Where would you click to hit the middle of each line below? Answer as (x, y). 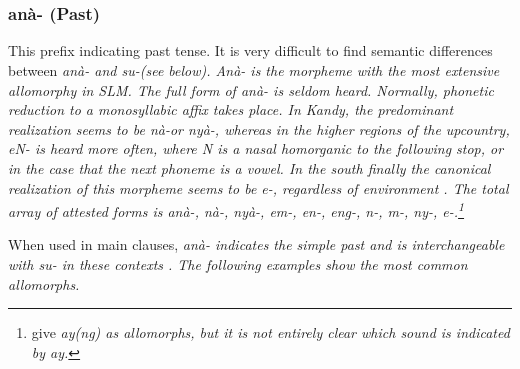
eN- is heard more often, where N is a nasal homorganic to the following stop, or (256, 148)
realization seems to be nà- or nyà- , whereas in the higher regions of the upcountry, (259, 128)
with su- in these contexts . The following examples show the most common (238, 264)
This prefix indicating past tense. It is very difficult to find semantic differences (250, 50)
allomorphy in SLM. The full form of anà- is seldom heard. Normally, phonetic (251, 89)
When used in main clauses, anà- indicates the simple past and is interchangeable (256, 244)
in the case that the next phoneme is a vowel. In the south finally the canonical (249, 167)
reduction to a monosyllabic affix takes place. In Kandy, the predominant (231, 109)
